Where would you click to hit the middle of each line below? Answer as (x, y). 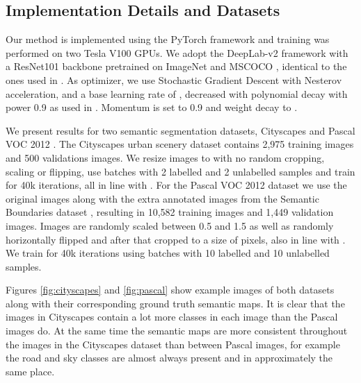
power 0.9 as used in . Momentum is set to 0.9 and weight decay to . (152, 107)
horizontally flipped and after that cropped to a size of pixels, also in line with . (176, 239)
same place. (30, 371)
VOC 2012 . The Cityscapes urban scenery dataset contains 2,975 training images (180, 144)
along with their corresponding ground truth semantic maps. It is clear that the (175, 303)
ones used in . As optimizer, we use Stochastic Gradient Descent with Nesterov (174, 79)
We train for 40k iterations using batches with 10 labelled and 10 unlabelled (168, 253)
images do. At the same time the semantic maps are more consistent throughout (177, 331)
